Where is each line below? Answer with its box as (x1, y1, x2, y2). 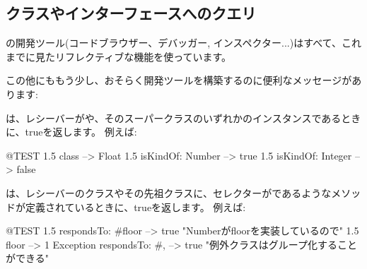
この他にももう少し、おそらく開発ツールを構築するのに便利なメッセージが (6, 73, 352, 88)
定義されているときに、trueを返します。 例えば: (25, 199, 246, 214)
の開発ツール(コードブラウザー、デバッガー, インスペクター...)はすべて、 (6, 35, 342, 50)
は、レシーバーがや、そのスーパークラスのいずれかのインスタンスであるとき (6, 110, 361, 125)
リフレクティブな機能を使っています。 (54, 49, 232, 64)
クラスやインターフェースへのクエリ (6, 2, 257, 24)
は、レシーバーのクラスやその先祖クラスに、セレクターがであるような (6, 185, 332, 200)
